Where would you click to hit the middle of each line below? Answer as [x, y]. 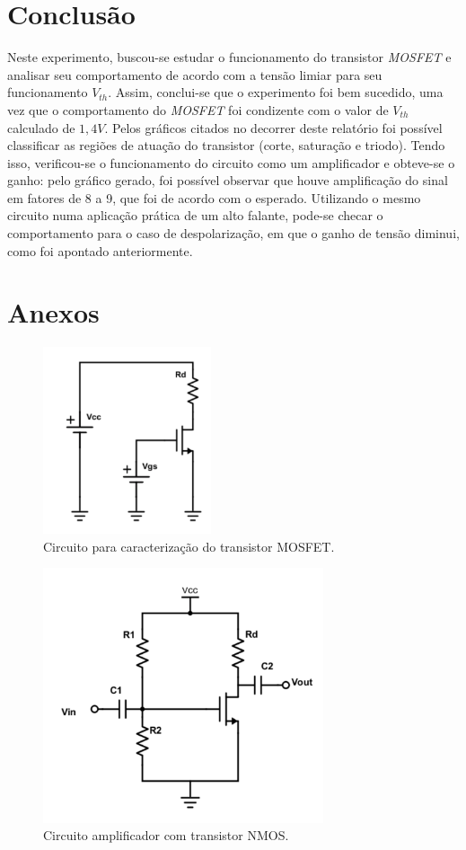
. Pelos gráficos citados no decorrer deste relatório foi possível [273, 127]
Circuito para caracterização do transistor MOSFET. [189, 546]
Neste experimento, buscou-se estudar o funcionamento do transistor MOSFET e [229, 57]
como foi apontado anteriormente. [100, 250]
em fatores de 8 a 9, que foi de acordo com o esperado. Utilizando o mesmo [214, 197]
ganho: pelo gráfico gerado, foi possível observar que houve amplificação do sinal [228, 180]
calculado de [41, 127]
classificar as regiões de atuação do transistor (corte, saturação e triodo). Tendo [226, 145]
